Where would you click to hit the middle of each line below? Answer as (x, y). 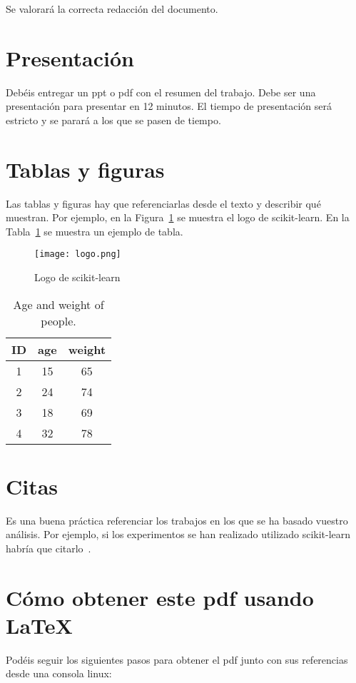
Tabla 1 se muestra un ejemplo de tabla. (95, 231)
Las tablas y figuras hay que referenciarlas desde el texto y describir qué (163, 203)
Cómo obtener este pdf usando (160, 597)
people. (59, 320)
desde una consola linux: (59, 673)
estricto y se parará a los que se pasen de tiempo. (113, 120)
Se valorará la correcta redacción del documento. (112, 9)
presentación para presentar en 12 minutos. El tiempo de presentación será (169, 106)
